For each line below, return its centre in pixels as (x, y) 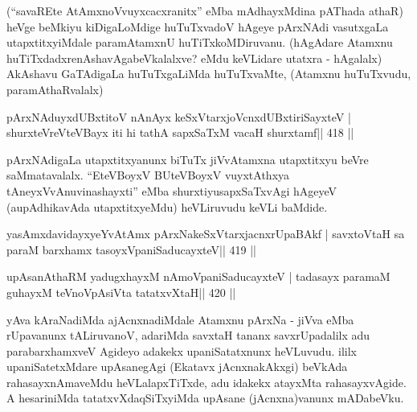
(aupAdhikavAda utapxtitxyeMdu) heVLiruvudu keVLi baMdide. (167, 206)
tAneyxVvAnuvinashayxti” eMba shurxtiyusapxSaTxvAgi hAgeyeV (172, 190)
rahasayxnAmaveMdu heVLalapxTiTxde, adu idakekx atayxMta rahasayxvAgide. (206, 382)
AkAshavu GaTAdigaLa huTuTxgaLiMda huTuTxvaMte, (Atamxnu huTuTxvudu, (209, 74)
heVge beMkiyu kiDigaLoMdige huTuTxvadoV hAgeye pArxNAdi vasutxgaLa (198, 26)
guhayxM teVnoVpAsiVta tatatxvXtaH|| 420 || (121, 292)
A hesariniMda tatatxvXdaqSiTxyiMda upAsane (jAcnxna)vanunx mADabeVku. (205, 398)
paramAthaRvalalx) (55, 89)
